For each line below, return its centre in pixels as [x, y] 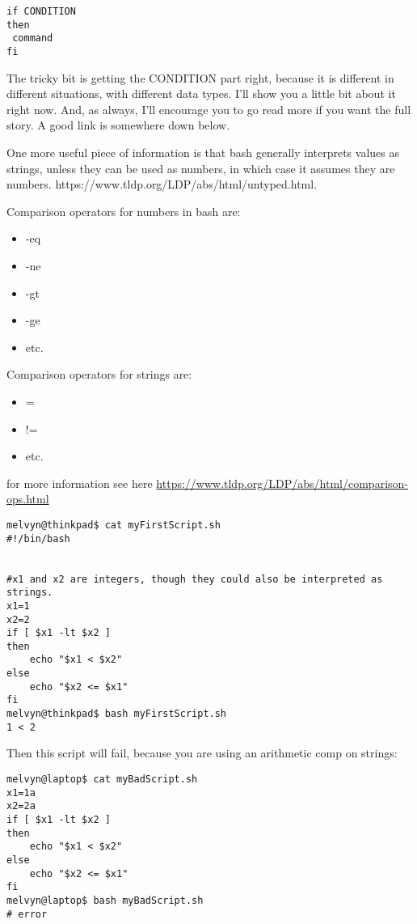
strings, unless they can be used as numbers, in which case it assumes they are [201, 168]
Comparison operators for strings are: [99, 374]
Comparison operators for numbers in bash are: [124, 211]
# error [27, 914]
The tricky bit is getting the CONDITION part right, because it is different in [200, 77]
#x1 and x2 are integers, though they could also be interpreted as [195, 579]
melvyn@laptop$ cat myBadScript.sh [102, 779]
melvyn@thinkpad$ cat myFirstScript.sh [114, 525]
